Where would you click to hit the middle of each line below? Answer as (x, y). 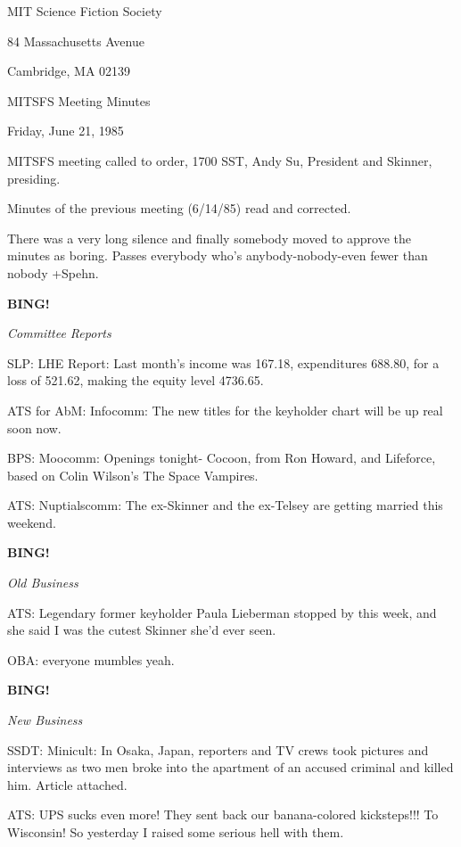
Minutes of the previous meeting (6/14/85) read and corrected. (179, 208)
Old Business (43, 583)
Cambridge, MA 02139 (69, 71)
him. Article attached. (67, 784)
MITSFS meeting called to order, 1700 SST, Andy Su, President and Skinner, (220, 160)
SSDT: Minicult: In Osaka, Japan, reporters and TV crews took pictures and (218, 749)
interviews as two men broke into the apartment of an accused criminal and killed (230, 767)
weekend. (32, 522)
